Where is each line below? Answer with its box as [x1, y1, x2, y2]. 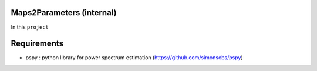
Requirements [11, 39, 64, 49]
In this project [11, 23, 49, 31]
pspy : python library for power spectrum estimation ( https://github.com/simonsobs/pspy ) [25, 54, 243, 61]
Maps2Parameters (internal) [11, 8, 117, 18]
